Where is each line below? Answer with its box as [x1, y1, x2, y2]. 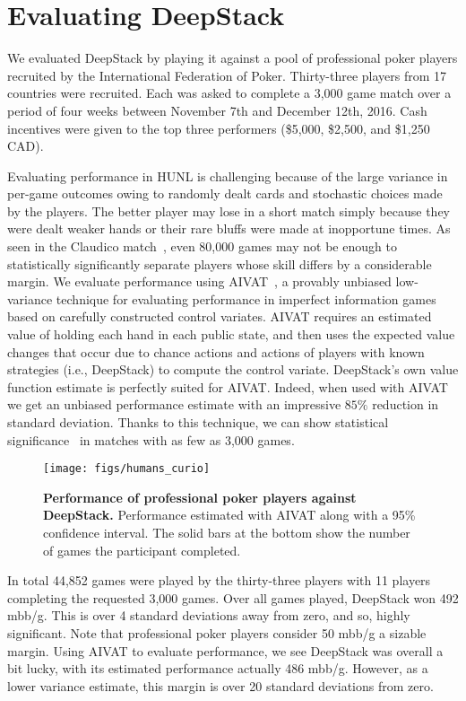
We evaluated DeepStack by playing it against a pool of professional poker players [7, 48, 458, 67]
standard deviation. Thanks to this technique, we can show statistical [7, 413, 389, 431]
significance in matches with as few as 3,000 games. [7, 430, 295, 449]
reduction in [372, 395, 439, 414]
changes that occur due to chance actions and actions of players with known [7, 342, 425, 361]
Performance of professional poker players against [43, 487, 357, 506]
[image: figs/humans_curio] [43, 462, 211, 476]
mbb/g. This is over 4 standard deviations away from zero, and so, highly [7, 606, 410, 625]
